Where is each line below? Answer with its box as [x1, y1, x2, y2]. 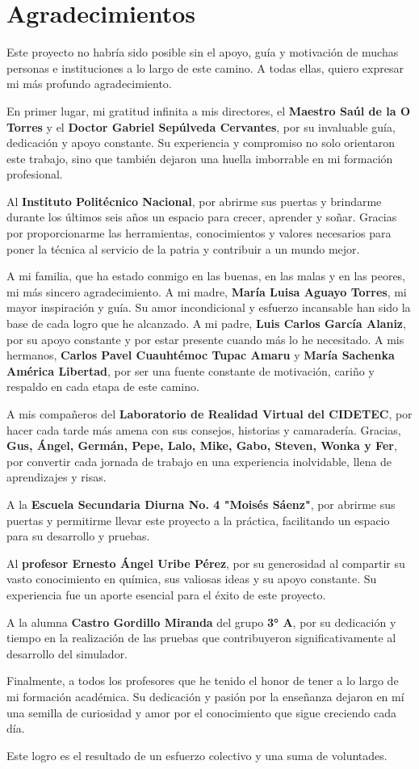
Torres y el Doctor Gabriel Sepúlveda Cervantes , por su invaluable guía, [6, 118, 396, 135]
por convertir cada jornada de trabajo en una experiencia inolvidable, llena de [6, 452, 392, 469]
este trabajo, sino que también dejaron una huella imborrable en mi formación [6, 149, 393, 166]
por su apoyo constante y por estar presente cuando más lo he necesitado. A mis [6, 330, 404, 347]
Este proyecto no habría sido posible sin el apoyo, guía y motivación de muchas [6, 44, 399, 61]
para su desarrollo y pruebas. [6, 527, 150, 544]
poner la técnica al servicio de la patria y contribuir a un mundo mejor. [6, 240, 360, 257]
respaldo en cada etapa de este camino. [6, 378, 199, 395]
